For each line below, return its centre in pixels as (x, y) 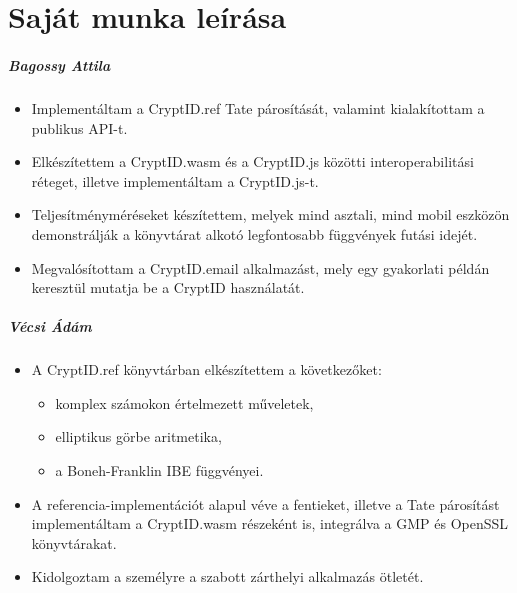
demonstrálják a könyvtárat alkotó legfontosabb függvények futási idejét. (254, 233)
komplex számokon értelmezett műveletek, (184, 402)
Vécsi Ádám (50, 326)
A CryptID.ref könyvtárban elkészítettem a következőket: (206, 369)
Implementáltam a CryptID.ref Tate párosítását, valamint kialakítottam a (258, 107)
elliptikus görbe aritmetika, (138, 436)
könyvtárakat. (74, 542)
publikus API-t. (79, 127)
